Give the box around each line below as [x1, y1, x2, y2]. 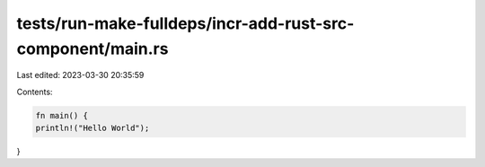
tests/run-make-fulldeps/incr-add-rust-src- [16, 13, 355, 33]
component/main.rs [16, 39, 169, 58]
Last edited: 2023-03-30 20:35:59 [16, 70, 145, 81]
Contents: [16, 86, 53, 97]
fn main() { [35, 110, 89, 120]
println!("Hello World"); [35, 123, 150, 134]
